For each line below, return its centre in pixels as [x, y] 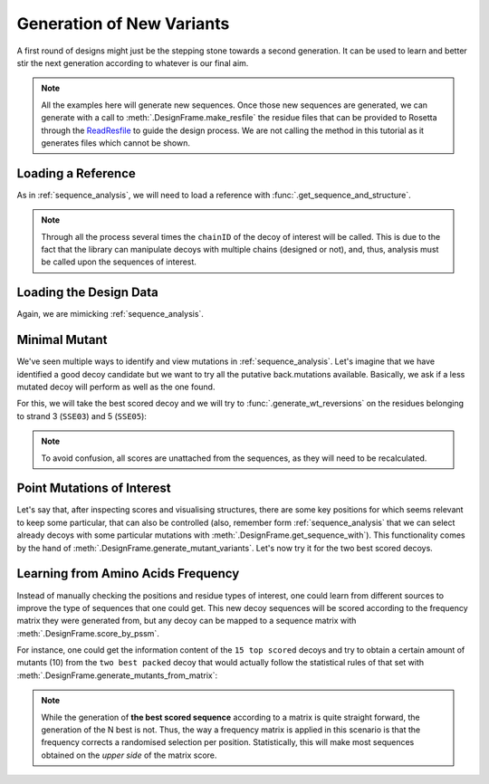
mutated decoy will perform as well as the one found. [116, 387]
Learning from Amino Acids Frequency [128, 574]
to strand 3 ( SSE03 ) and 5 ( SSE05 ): [81, 416]
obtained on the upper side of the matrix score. [129, 755]
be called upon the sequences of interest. [119, 262]
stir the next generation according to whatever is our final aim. [133, 62]
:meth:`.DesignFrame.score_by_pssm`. [88, 633]
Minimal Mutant [62, 340]
